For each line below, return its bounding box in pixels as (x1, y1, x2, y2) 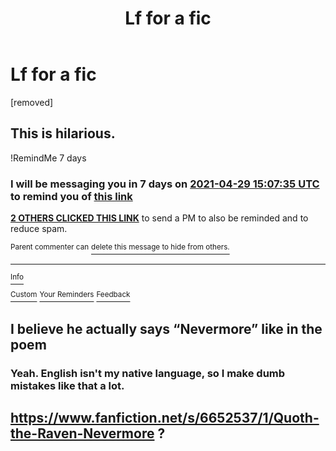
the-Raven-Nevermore (10, 425, 155, 442)
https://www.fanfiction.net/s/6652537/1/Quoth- (10, 410, 320, 427)
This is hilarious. (10, 125, 116, 142)
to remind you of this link (10, 189, 133, 203)
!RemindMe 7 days (10, 152, 87, 164)
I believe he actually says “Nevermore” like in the (10, 320, 323, 337)
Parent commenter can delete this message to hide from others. (10, 242, 230, 252)
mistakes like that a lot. (10, 378, 125, 392)
